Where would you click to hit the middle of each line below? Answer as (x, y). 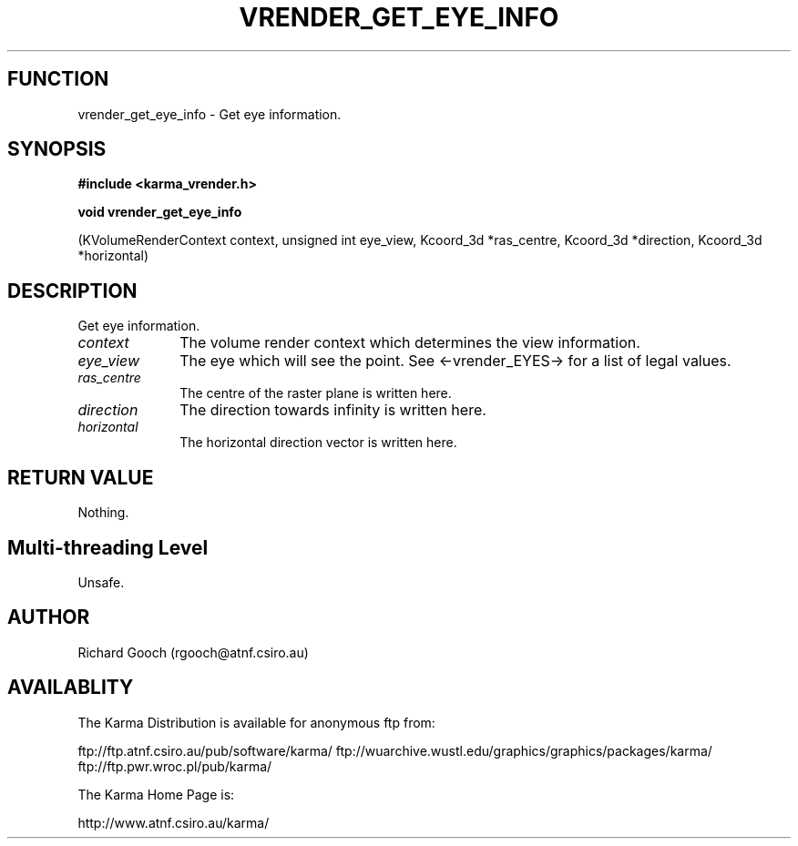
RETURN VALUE (81, 477)
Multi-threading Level (108, 547)
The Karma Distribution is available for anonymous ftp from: (256, 722)
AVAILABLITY (71, 688)
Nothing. (103, 513)
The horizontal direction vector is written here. (318, 443)
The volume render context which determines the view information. (410, 343)
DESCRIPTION (72, 290)
